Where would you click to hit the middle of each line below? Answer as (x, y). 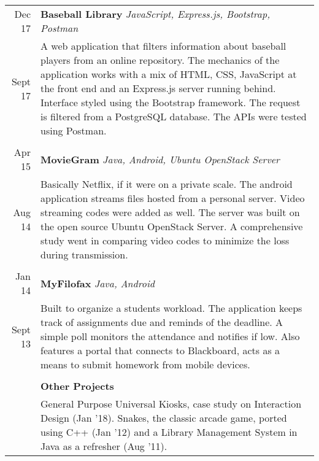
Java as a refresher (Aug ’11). (104, 446)
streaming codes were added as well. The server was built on (170, 212)
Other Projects (77, 386)
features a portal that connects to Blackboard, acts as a (160, 350)
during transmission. (84, 254)
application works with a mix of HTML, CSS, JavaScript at (169, 74)
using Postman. (74, 130)
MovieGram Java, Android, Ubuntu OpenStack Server (160, 159)
